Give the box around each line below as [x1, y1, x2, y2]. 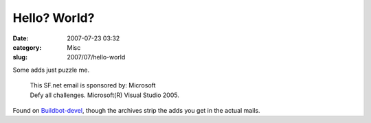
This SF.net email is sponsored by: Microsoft [30, 81, 156, 90]
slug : [12, 53, 27, 61]
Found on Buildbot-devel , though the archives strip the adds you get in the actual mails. [12, 106, 260, 114]
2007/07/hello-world [67, 53, 126, 61]
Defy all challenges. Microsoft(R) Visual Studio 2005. [30, 91, 180, 99]
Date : [12, 34, 29, 42]
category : [12, 43, 42, 51]
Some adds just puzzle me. [12, 66, 89, 74]
